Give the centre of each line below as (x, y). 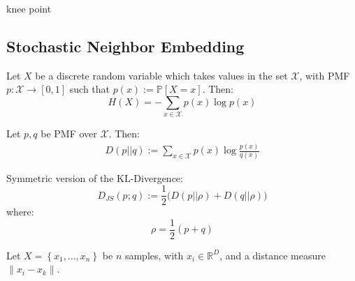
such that (90, 89)
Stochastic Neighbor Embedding (125, 46)
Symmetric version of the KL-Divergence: (95, 177)
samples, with (154, 255)
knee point (29, 8)
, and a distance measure (273, 255)
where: (20, 212)
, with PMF (325, 75)
